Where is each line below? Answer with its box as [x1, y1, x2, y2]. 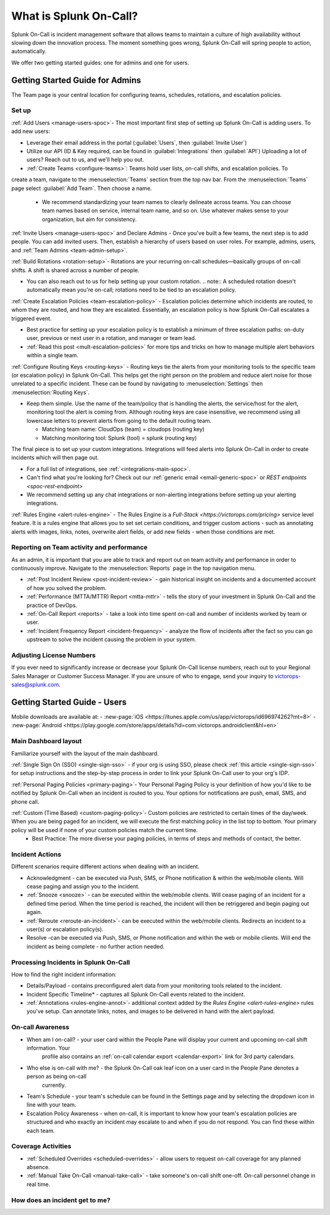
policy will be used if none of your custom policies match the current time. [11, 826, 198, 833]
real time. [26, 1180, 50, 1188]
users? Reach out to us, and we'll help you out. [26, 156, 144, 164]
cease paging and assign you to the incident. [26, 883, 140, 890]
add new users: [11, 127, 51, 135]
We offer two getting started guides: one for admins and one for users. [11, 59, 189, 66]
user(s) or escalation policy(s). [26, 925, 104, 933]
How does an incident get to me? [11, 1195, 111, 1204]
